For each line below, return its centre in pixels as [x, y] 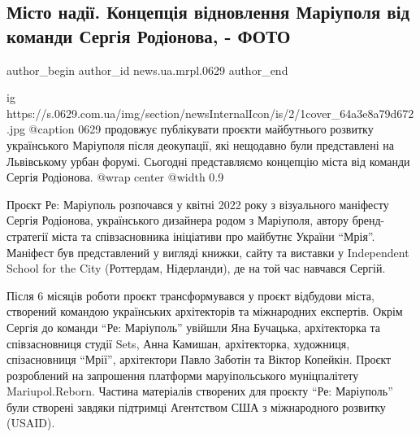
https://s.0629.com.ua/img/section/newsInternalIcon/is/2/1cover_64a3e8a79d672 [210, 113]
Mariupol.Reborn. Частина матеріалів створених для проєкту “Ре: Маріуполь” [200, 391]
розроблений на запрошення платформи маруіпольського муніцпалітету [183, 375]
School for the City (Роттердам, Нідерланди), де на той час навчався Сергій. [196, 268]
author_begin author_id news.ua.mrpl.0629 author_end [147, 70]
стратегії [28, 236]
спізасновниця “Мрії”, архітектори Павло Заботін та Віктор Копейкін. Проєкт [199, 359]
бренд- [368, 220]
